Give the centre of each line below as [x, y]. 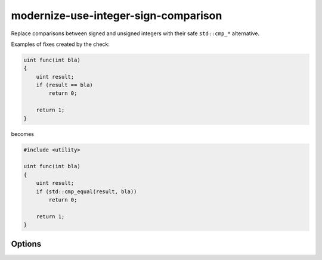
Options [26, 244]
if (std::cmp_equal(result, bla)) [86, 191]
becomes [22, 134]
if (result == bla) [65, 85]
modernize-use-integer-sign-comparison [117, 16]
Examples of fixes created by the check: [61, 44]
